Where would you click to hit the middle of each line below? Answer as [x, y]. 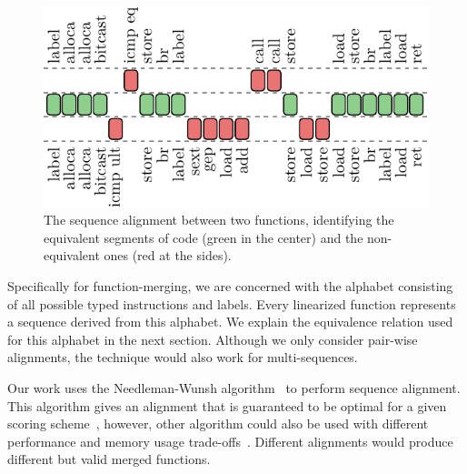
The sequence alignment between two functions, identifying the [219, 220]
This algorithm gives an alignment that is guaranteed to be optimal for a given [227, 405]
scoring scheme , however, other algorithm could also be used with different [218, 424]
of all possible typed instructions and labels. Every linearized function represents [232, 303]
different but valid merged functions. [109, 459]
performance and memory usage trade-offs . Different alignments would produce [230, 441]
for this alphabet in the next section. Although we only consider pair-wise [213, 339]
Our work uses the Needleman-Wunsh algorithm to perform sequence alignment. [234, 387]
